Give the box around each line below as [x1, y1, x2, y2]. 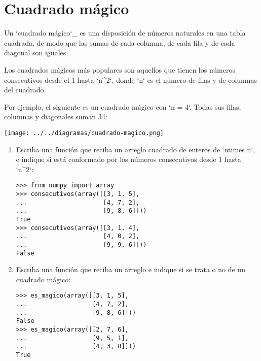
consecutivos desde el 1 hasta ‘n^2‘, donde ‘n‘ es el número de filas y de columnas [4, 74, 257, 85]
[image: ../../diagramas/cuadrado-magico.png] [4, 129, 164, 137]
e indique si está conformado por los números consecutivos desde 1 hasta [16, 154, 241, 165]
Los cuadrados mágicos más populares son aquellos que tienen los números [4, 64, 235, 75]
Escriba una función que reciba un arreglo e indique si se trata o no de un [16, 264, 245, 275]
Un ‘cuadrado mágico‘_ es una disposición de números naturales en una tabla [4, 27, 246, 38]
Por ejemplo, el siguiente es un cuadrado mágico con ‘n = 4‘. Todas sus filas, [4, 101, 241, 112]
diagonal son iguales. [4, 47, 68, 58]
